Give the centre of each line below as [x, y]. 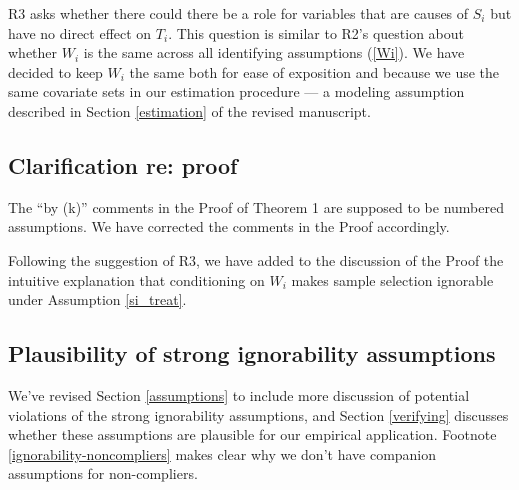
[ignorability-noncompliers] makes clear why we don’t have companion [222, 453]
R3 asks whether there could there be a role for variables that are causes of [238, 13]
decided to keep [55, 71]
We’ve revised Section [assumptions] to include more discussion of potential [239, 394]
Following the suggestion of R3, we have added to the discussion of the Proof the [256, 259]
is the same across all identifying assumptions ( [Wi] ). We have [274, 52]
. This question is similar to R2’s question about [316, 32]
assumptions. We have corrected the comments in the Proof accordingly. [229, 226]
